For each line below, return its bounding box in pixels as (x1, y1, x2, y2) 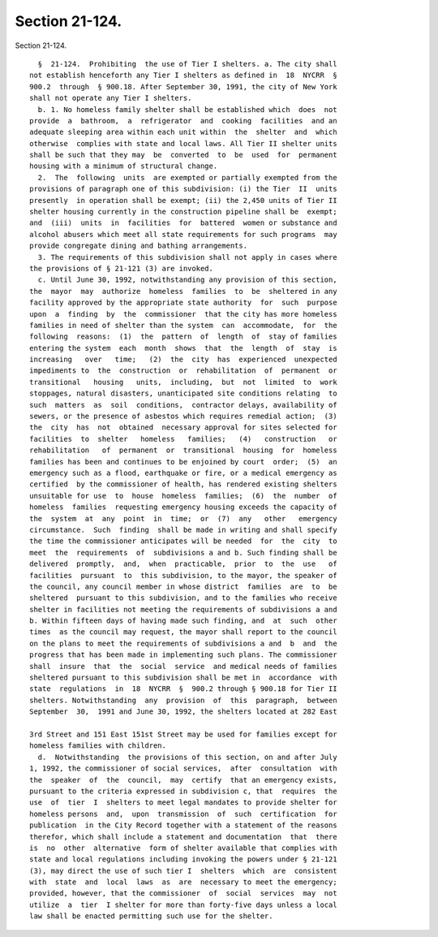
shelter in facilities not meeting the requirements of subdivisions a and (29, 605, 337, 614)
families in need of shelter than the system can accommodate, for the (29, 321, 337, 330)
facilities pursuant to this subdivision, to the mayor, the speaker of (29, 571, 337, 580)
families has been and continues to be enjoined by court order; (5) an (29, 457, 337, 466)
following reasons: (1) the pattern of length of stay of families (29, 332, 337, 341)
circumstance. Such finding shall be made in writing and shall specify (29, 525, 337, 534)
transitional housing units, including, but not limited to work (29, 378, 337, 386)
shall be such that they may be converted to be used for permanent (29, 150, 337, 160)
